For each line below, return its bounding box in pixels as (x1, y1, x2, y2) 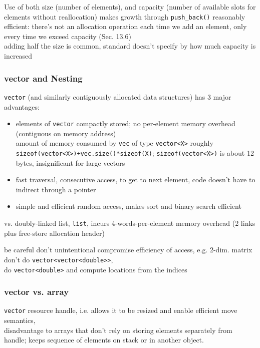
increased (4, 51, 33, 61)
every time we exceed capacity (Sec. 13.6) (4, 31, 131, 41)
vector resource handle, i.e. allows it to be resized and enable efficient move (4, 305, 237, 315)
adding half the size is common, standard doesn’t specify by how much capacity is (4, 41, 256, 51)
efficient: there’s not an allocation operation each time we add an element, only (4, 21, 247, 32)
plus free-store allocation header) (4, 227, 105, 238)
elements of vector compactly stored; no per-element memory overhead (16, 118, 235, 129)
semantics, (4, 315, 36, 325)
